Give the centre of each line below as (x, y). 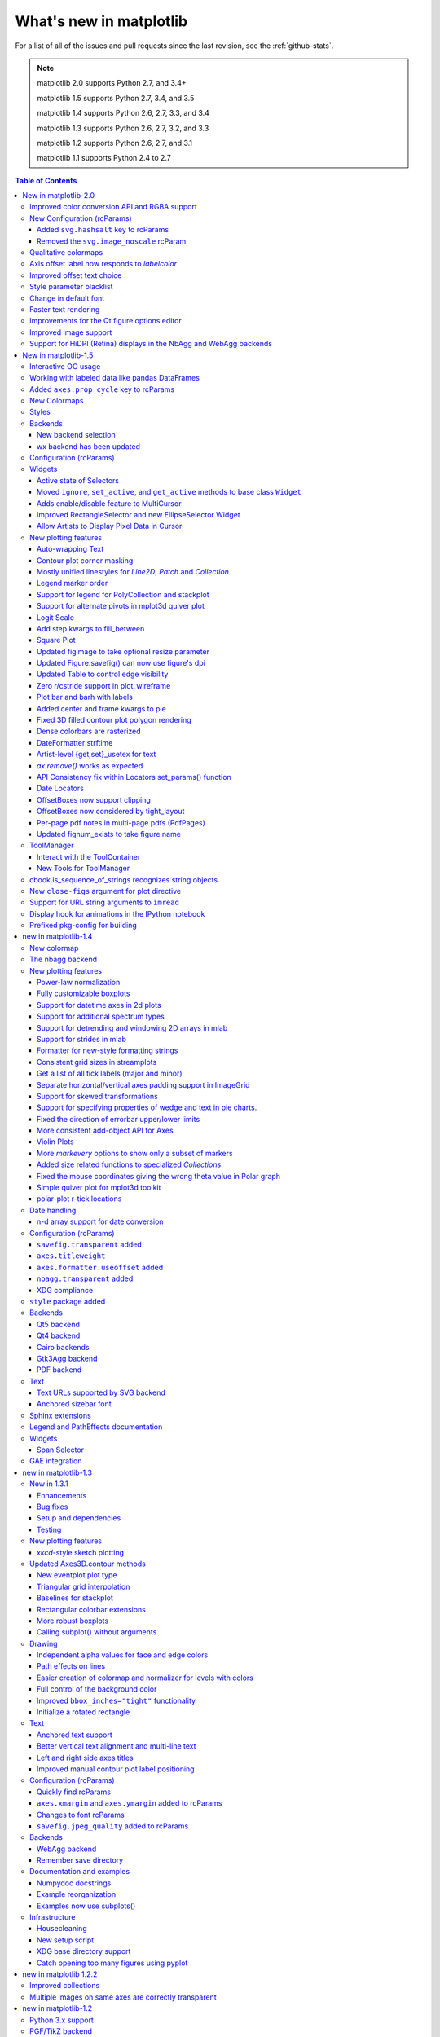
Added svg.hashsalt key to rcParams (103, 230)
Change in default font (67, 298)
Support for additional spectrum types (101, 1016)
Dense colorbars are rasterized (89, 731)
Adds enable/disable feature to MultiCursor (109, 503)
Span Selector (61, 1450)
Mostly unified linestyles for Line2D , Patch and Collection (133, 571)
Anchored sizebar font (74, 1404)
